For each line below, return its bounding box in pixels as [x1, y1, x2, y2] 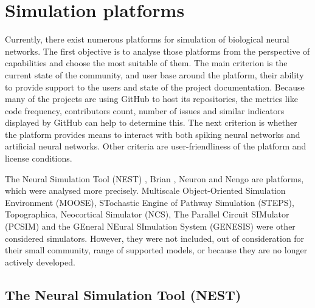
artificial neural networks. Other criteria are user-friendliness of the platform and [5, 140, 306, 152]
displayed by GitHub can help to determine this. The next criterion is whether [5, 116, 297, 129]
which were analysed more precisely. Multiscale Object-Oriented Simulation [5, 184, 286, 197]
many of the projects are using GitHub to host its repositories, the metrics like [5, 92, 298, 105]
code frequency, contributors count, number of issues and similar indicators [5, 104, 285, 117]
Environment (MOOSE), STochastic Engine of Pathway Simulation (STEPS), [5, 196, 294, 208]
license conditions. [5, 152, 72, 165]
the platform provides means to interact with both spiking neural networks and [5, 128, 300, 140]
